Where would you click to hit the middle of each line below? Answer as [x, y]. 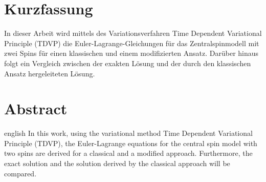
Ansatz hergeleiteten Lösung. [50, 73]
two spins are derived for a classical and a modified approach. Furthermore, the [128, 153]
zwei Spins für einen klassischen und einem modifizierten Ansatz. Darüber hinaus [131, 53]
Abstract [36, 108]
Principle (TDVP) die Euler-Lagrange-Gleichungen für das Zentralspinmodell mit [132, 43]
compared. [20, 173]
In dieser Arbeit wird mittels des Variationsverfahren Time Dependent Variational [133, 33]
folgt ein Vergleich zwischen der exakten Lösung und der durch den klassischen [128, 63]
